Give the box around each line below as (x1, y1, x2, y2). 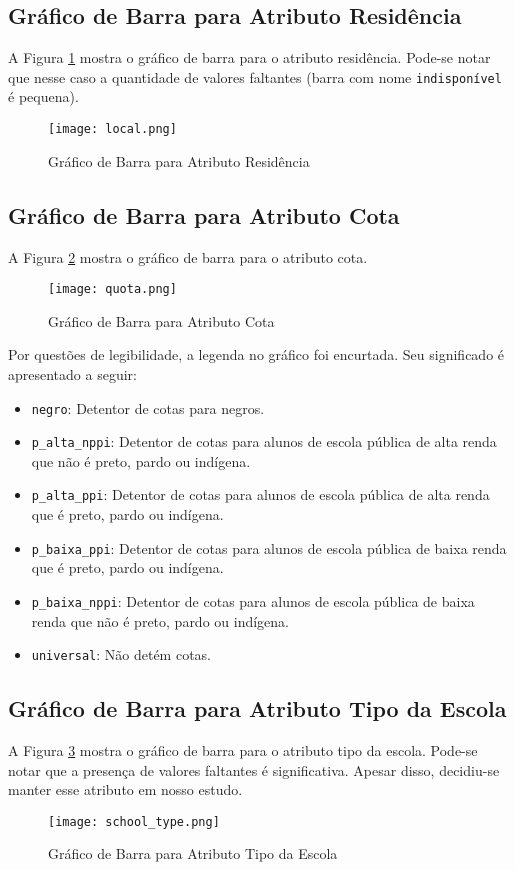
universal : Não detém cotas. (31, 644, 212, 665)
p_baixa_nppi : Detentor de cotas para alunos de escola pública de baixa (31, 590, 475, 611)
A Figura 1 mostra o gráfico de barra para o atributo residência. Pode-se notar (8, 47, 491, 68)
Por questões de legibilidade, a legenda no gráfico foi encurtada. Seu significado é (8, 344, 505, 365)
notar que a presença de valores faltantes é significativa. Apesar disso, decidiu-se (8, 759, 500, 780)
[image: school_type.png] (48, 814, 220, 829)
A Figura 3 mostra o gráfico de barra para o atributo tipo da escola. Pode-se (8, 740, 478, 761)
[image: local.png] (48, 122, 177, 137)
